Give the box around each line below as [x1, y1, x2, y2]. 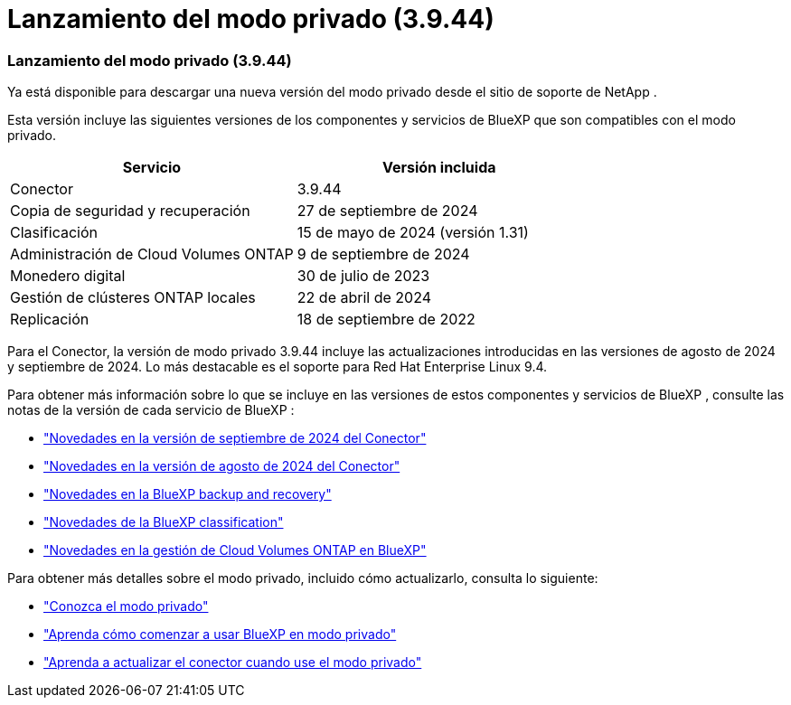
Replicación [10, 310, 89, 329]
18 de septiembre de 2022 [297, 310, 476, 329]
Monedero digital [10, 267, 126, 286]
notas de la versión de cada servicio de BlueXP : [7, 402, 295, 418]
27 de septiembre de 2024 [297, 202, 478, 221]
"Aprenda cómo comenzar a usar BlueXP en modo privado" [43, 626, 397, 643]
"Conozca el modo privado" [43, 598, 209, 615]
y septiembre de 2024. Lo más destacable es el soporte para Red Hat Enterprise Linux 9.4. [7, 359, 548, 375]
